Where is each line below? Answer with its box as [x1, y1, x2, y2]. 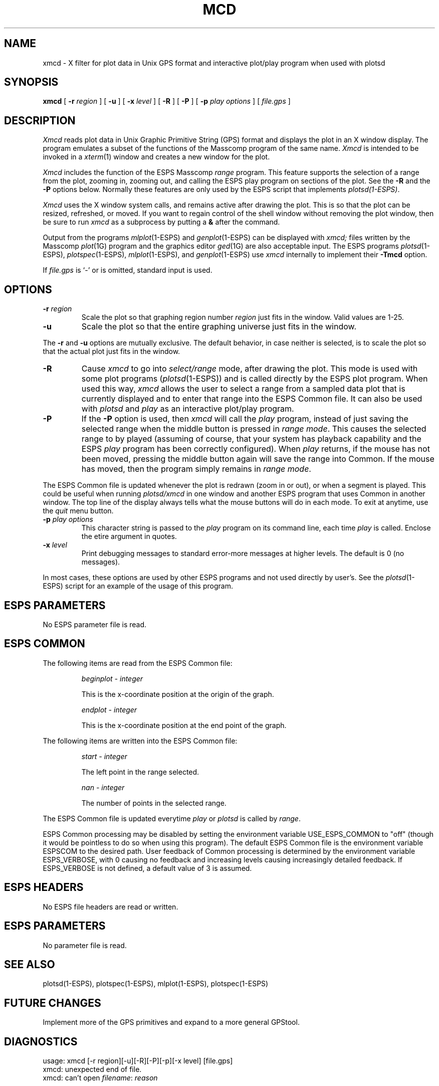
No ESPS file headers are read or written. [43, 902, 178, 911]
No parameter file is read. [43, 941, 127, 950]
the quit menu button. [43, 506, 114, 515]
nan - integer [81, 783, 125, 792]
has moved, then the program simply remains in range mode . [81, 464, 311, 474]
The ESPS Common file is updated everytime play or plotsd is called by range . [43, 814, 301, 823]
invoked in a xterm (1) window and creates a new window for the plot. [43, 152, 270, 161]
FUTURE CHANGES [4, 996, 101, 1009]
